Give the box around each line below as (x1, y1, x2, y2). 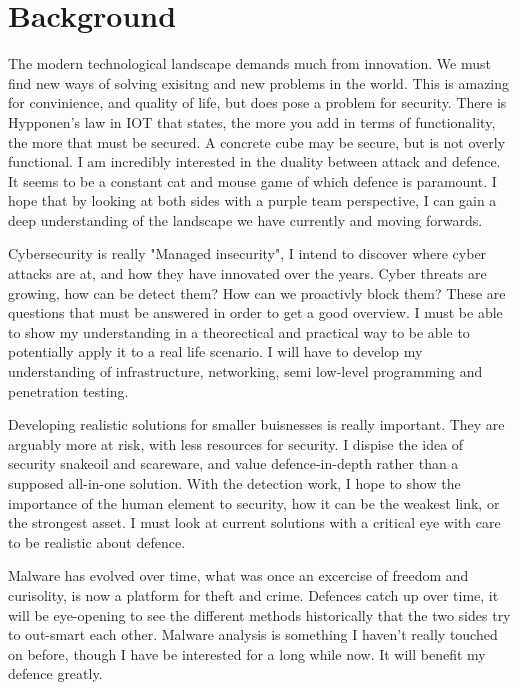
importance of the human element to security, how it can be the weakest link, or (8, 492, 500, 513)
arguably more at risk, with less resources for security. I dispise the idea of (8, 433, 464, 454)
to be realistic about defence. (8, 531, 186, 552)
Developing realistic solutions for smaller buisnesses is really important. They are (8, 414, 505, 435)
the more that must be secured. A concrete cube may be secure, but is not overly (8, 131, 506, 152)
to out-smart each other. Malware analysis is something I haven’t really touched (8, 624, 498, 645)
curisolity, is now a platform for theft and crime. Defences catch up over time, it (8, 584, 499, 605)
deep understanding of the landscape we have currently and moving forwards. (8, 209, 483, 230)
